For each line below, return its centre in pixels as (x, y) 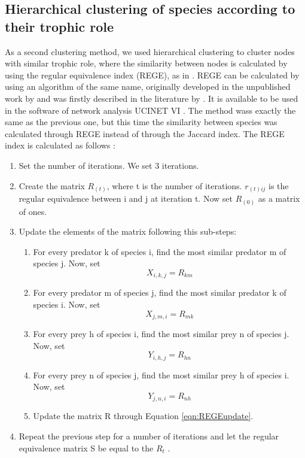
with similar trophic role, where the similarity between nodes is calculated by (146, 63)
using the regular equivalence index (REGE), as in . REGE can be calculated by (152, 75)
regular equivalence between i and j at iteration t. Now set (126, 198)
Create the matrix (52, 185)
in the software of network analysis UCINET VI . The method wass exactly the (150, 110)
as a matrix (279, 198)
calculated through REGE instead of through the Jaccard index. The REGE (145, 133)
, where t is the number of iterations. (174, 185)
